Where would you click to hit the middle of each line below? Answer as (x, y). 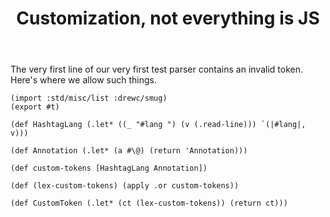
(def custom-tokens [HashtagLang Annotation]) (109, 168)
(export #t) (35, 107)
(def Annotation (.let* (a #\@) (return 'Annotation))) (129, 151)
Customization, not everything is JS (168, 18)
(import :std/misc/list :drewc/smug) (89, 98)
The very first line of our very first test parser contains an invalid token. (156, 69)
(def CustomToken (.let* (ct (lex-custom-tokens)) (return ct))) (149, 203)
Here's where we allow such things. (84, 80)
